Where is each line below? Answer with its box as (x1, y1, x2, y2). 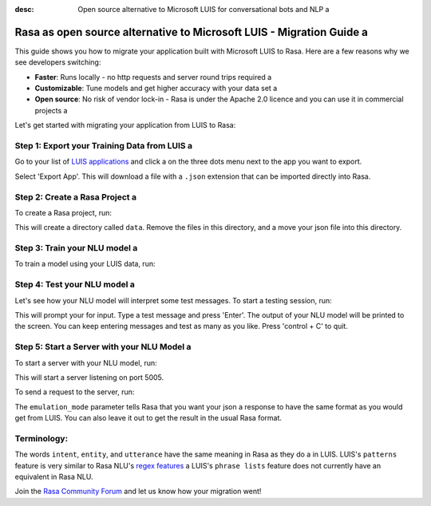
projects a (34, 105, 68, 115)
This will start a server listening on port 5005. (14, 372, 164, 382)
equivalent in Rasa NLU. (14, 472, 93, 481)
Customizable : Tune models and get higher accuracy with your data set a (34, 84, 278, 93)
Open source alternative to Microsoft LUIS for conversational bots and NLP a (77, 5, 330, 14)
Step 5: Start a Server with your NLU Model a (14, 342, 192, 353)
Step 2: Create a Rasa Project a (14, 192, 137, 203)
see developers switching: (14, 57, 101, 67)
